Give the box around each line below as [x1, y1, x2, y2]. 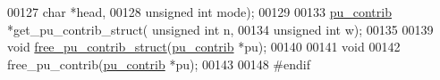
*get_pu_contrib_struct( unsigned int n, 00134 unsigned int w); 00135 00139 [7, 20, 434, 38]
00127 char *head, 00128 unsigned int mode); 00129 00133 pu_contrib [7, 3, 392, 20]
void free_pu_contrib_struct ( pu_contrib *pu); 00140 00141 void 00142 [7, 37, 401, 56]
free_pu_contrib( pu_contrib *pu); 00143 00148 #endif [7, 54, 310, 73]
